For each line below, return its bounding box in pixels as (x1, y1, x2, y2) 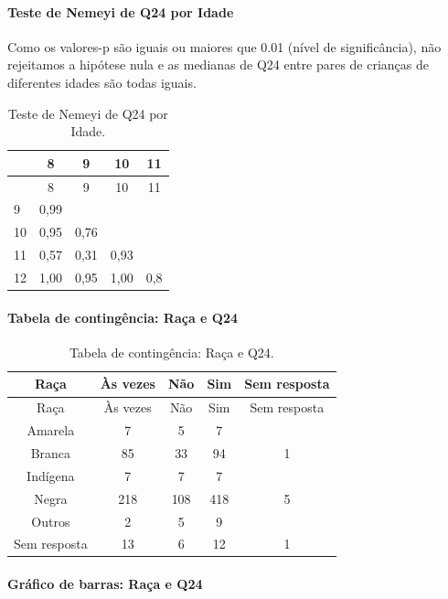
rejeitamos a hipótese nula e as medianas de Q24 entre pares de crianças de (7, 55, 429, 74)
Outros (31, 511, 70, 530)
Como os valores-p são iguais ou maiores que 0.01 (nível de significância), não (7, 37, 442, 56)
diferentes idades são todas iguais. (7, 72, 197, 91)
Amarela (27, 421, 75, 440)
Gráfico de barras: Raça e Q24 (7, 574, 203, 594)
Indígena (27, 465, 75, 485)
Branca (30, 444, 71, 462)
